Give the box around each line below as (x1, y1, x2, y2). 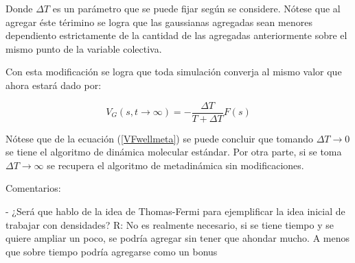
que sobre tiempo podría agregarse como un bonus (5, 244, 218, 258)
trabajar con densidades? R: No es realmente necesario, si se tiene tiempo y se (5, 217, 334, 231)
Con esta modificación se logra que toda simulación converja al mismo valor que (5, 64, 342, 79)
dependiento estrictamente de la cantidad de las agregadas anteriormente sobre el (5, 28, 347, 42)
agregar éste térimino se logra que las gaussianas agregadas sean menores (5, 14, 312, 29)
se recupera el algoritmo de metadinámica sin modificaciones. (47, 158, 304, 172)
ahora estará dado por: (5, 77, 102, 92)
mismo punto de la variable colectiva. (5, 41, 162, 55)
